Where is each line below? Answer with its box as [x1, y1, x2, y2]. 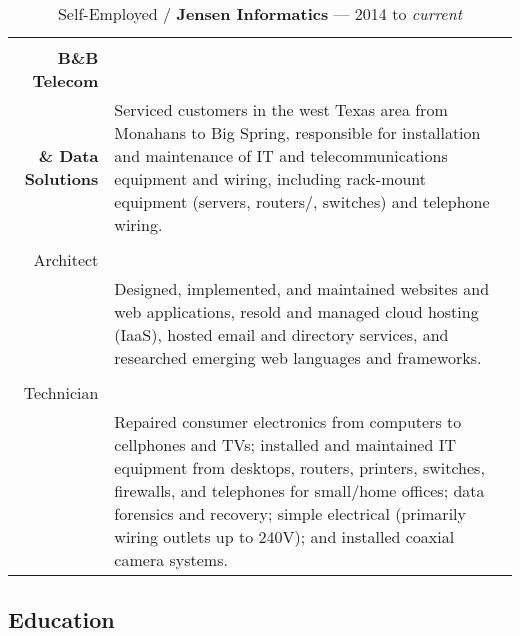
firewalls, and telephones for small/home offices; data [114, 479, 485, 502]
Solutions [24, 167, 99, 190]
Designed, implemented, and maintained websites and [114, 277, 490, 300]
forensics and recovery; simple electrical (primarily [114, 502, 466, 525]
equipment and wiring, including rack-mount [114, 167, 427, 190]
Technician [23, 381, 99, 404]
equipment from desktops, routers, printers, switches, [114, 456, 485, 479]
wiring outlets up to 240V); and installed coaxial [114, 525, 455, 548]
